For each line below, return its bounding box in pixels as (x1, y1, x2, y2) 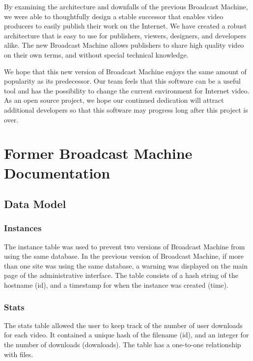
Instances (4, 222, 42, 234)
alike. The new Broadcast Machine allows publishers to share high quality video (4, 40, 244, 50)
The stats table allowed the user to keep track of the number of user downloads (4, 320, 243, 330)
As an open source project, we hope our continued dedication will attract (4, 95, 224, 105)
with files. (4, 349, 33, 359)
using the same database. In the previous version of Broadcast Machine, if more (4, 251, 244, 261)
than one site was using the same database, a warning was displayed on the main (4, 260, 248, 271)
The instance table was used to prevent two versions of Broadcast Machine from (4, 241, 245, 251)
